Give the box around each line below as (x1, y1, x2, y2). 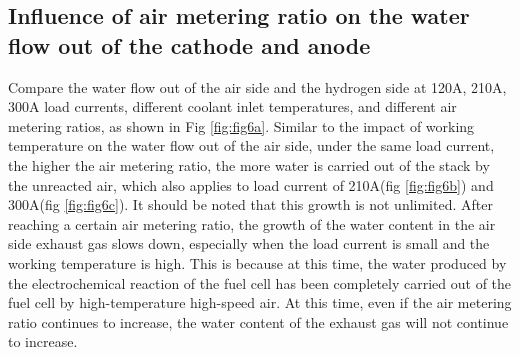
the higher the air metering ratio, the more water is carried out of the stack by (8, 154, 490, 175)
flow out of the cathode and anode (8, 29, 371, 60)
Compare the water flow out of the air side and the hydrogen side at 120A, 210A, (8, 76, 507, 97)
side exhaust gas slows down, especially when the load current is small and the (8, 233, 490, 254)
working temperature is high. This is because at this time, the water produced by (8, 252, 507, 273)
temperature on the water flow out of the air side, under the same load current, (8, 135, 495, 156)
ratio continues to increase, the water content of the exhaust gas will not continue (8, 311, 509, 332)
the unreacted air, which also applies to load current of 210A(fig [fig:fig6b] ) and (8, 174, 494, 195)
